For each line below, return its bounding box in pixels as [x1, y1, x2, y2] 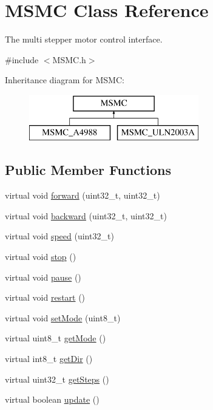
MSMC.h [52, 53, 86, 66]
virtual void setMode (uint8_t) [5, 311, 121, 324]
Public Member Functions [5, 160, 171, 179]
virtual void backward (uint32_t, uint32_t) [5, 209, 167, 222]
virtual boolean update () [5, 393, 100, 406]
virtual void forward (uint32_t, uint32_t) [5, 189, 160, 202]
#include [5, 53, 39, 66]
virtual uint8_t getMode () [5, 332, 106, 344]
